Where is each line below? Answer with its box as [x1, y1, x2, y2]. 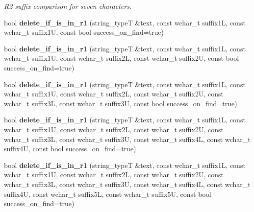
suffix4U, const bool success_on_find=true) [4, 143, 136, 154]
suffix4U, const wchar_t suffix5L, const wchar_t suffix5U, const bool [4, 188, 211, 199]
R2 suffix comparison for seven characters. [4, 1, 132, 11]
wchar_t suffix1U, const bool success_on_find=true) [4, 27, 164, 37]
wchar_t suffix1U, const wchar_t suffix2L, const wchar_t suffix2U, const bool [4, 53, 239, 63]
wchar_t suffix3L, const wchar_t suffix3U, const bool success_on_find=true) [4, 98, 237, 108]
